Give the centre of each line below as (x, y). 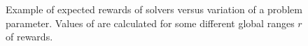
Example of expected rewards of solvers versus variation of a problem (154, 9)
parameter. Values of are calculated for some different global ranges (150, 23)
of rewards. (29, 37)
